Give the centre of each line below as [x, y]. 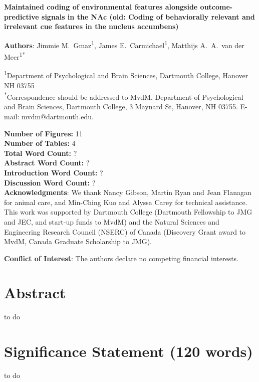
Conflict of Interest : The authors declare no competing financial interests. [121, 258]
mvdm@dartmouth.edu [57, 116]
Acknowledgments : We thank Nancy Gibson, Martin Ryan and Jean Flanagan [128, 192]
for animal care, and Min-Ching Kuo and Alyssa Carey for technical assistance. [126, 202]
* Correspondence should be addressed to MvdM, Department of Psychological [124, 96]
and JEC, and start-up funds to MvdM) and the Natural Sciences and [112, 221]
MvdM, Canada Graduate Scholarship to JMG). [78, 241]
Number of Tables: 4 [40, 143]
